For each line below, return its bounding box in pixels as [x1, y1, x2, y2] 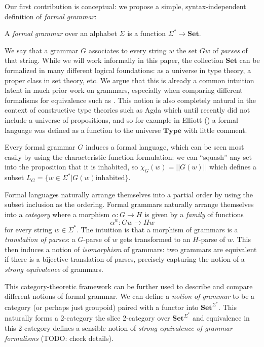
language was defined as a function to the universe [5, 124, 161, 135]
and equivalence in [193, 313, 250, 323]
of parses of [212, 45, 248, 55]
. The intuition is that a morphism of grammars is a [76, 224, 238, 234]
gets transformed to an [120, 234, 191, 245]
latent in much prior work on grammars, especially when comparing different [5, 85, 243, 95]
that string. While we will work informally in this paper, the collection [5, 55, 223, 65]
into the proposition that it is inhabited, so [5, 161, 138, 172]
